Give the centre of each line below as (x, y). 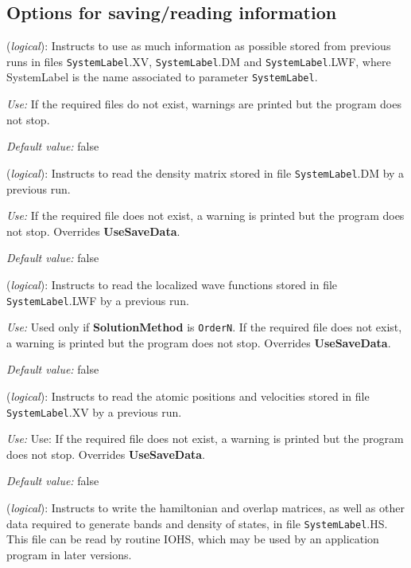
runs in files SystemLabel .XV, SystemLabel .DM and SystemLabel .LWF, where (199, 61)
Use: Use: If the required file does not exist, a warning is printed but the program (205, 439)
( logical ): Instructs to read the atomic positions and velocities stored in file (188, 396)
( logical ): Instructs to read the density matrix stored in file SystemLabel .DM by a (205, 172)
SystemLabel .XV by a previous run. (94, 411)
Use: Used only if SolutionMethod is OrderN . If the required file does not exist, (204, 327)
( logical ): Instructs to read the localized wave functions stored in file (172, 284)
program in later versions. (69, 554)
